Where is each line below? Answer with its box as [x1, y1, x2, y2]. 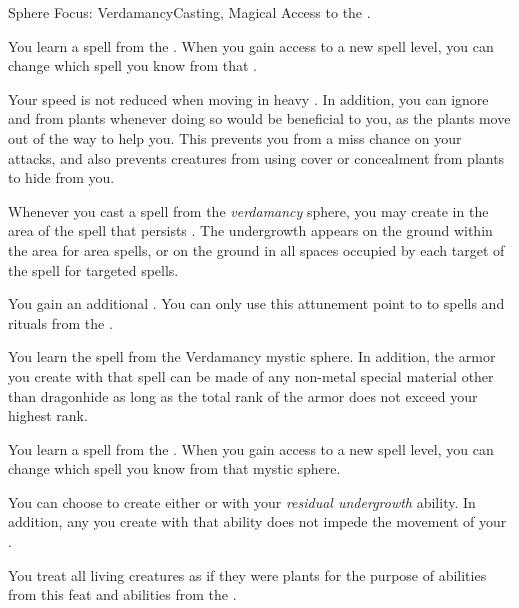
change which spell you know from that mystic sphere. [8, 458, 341, 479]
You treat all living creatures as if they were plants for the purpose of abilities [8, 564, 487, 585]
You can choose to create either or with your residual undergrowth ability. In [8, 491, 476, 512]
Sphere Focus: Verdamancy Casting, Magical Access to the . [8, 2, 371, 22]
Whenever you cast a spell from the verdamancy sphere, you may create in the [8, 200, 489, 221]
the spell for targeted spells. [8, 259, 179, 280]
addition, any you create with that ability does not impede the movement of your [8, 511, 507, 532]
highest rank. [8, 405, 88, 426]
